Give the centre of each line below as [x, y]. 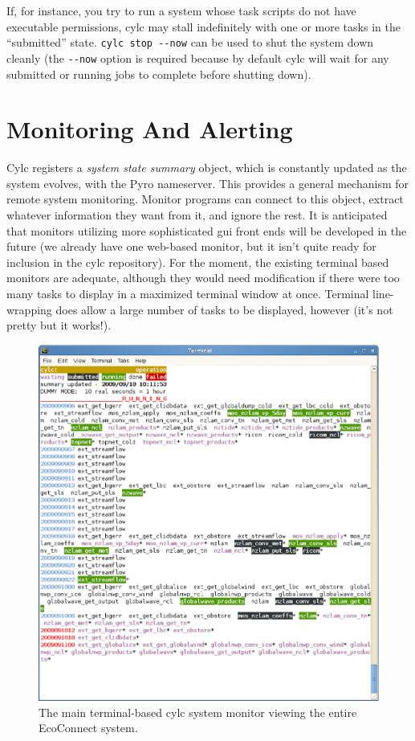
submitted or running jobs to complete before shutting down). [159, 74]
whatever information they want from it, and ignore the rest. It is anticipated [197, 215]
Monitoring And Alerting [150, 129]
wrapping [29, 309]
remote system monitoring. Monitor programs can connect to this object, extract [205, 199]
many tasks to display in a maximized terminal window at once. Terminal [188, 293]
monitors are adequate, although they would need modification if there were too [203, 278]
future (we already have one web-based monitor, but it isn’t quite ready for [191, 246]
